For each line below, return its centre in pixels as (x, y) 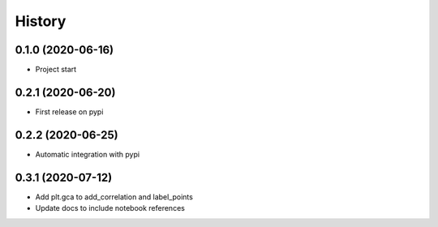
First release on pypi (69, 111)
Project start (56, 70)
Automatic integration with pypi (88, 154)
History (41, 21)
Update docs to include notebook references (110, 208)
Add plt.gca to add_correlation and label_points (114, 197)
